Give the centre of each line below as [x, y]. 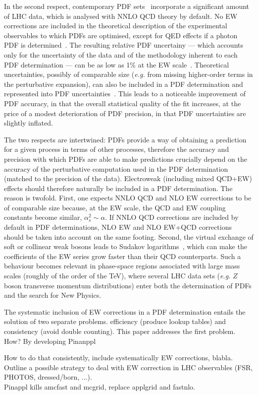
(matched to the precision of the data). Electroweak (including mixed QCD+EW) [128, 178]
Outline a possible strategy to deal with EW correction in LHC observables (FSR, [129, 367]
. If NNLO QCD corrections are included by [172, 217]
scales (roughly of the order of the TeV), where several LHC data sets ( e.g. [117, 276]
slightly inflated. [28, 123]
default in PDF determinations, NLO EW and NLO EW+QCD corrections [118, 227]
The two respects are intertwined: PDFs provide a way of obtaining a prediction [125, 139]
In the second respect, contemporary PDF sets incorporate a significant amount [127, 6]
